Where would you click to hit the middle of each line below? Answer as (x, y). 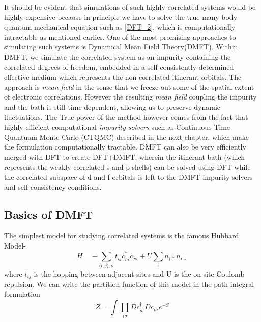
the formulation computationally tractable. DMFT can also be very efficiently (125, 147)
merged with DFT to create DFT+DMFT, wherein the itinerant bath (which (125, 156)
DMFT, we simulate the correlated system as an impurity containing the (118, 56)
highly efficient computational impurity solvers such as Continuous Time (117, 127)
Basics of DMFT (49, 214)
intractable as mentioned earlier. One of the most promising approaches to (120, 36)
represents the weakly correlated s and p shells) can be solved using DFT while (127, 167)
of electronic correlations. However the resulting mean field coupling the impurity (130, 97)
